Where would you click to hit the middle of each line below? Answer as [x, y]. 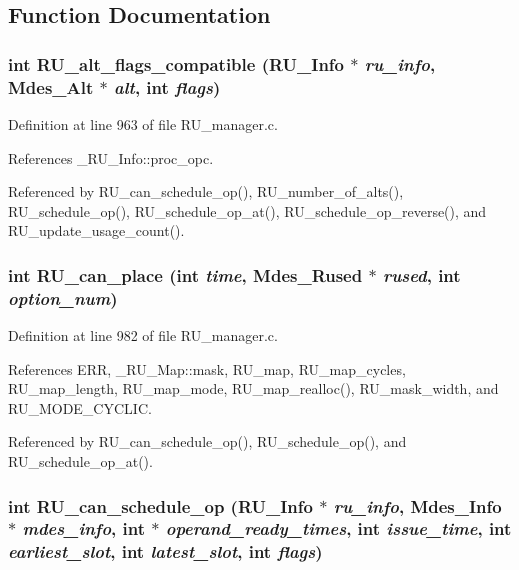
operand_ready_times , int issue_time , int [338, 528]
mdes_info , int [84, 528]
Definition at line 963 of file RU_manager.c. [143, 123]
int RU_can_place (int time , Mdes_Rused [185, 274]
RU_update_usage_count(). [96, 230]
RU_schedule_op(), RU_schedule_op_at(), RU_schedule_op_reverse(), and [247, 210]
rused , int [421, 274]
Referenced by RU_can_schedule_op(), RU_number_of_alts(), [206, 191]
